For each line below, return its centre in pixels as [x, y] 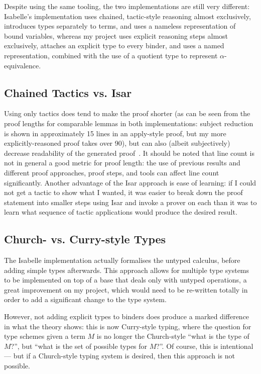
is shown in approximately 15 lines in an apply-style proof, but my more [115, 133]
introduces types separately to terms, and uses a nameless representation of [120, 26]
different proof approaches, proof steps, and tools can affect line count [112, 172]
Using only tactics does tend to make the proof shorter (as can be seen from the [127, 113]
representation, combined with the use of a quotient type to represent [111, 55]
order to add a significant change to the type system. [85, 299]
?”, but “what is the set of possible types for [79, 346]
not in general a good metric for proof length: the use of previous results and [122, 163]
